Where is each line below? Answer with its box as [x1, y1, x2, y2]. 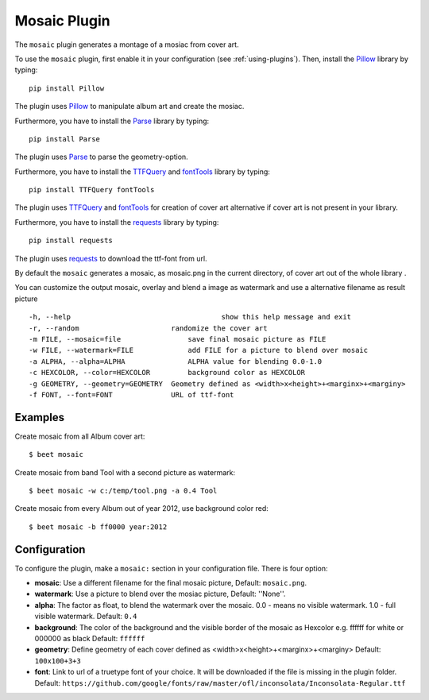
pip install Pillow [29, 83, 105, 93]
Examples [14, 410, 65, 424]
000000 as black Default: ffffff [34, 634, 145, 644]
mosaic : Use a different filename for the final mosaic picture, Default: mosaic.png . [34, 578, 307, 588]
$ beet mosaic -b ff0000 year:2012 [29, 522, 168, 532]
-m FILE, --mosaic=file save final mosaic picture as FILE [29, 335, 327, 343]
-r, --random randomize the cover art [29, 323, 268, 333]
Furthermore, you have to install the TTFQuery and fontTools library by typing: [14, 167, 270, 176]
